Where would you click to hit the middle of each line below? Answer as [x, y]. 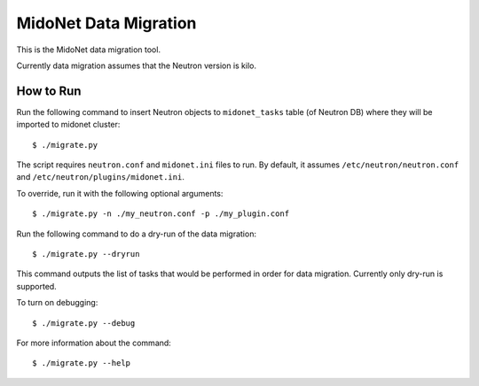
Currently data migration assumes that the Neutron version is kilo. [137, 66]
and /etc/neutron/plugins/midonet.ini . [101, 177]
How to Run [49, 91]
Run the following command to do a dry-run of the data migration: [137, 234]
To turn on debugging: [57, 303]
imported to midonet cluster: [68, 125]
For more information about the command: [94, 343]
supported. [36, 286]
